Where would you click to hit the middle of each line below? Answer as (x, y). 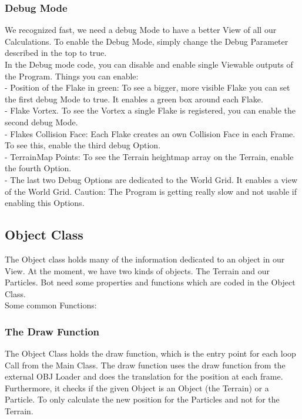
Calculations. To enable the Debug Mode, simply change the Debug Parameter (147, 41)
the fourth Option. (38, 168)
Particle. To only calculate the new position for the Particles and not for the (142, 399)
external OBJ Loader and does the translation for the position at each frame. (144, 376)
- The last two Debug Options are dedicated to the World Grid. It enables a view (151, 179)
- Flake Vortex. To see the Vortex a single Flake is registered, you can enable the (150, 110)
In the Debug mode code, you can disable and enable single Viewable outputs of (149, 64)
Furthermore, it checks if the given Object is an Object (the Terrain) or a (137, 388)
